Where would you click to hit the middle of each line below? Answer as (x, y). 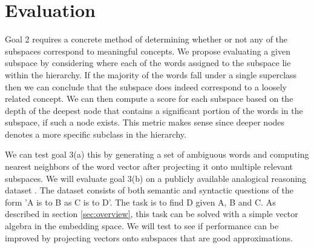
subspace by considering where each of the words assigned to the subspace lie (148, 63)
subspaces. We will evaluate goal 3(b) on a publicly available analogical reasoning (156, 178)
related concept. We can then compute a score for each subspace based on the (149, 99)
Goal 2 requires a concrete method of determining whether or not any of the (146, 39)
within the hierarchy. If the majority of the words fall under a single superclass (151, 74)
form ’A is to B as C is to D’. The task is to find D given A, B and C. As (140, 202)
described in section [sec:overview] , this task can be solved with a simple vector (152, 214)
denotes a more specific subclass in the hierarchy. (96, 134)
